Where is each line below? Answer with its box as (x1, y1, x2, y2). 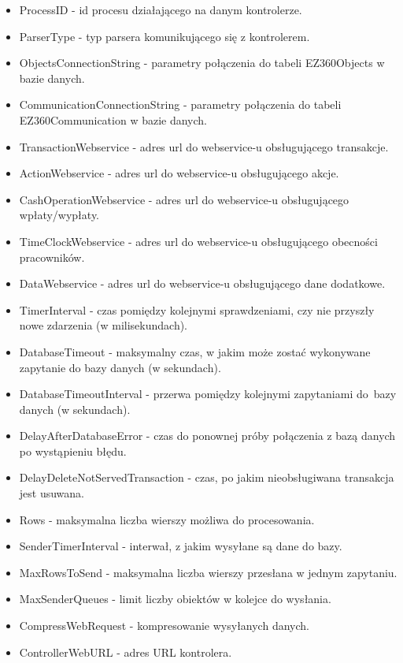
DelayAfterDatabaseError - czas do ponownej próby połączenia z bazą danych (19, 427, 396, 444)
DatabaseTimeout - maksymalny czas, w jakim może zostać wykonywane (19, 343, 371, 359)
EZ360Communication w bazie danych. (19, 111, 207, 128)
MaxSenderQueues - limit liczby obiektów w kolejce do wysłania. (19, 590, 331, 607)
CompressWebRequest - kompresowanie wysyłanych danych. (19, 617, 309, 634)
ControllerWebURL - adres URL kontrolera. (19, 643, 232, 660)
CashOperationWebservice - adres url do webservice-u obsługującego (19, 191, 349, 207)
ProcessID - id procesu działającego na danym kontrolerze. (19, 2, 302, 17)
